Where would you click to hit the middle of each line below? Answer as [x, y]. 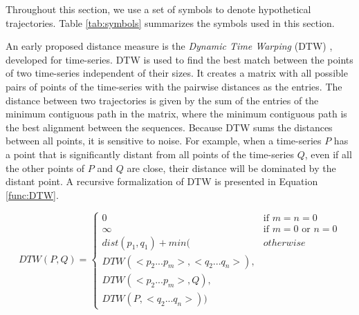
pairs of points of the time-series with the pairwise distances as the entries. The [174, 86]
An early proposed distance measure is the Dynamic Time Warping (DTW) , [169, 46]
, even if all [328, 154]
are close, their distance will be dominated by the [231, 168]
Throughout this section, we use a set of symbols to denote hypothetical [158, 9]
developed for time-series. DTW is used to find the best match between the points [179, 59]
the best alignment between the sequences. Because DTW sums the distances [169, 127]
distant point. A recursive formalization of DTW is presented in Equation [162, 181]
